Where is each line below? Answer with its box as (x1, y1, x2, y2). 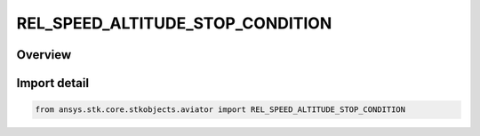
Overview (16, 47, 72, 62)
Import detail (16, 76, 89, 91)
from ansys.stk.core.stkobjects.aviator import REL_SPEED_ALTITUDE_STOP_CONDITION (35, 105, 406, 115)
